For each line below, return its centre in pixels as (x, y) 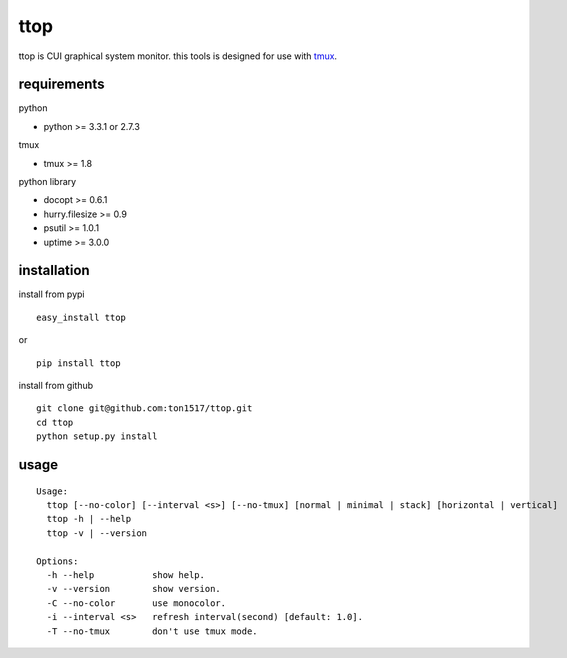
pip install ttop (78, 363)
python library (47, 182)
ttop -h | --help (89, 519)
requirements (61, 84)
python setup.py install (97, 436)
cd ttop (55, 422)
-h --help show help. (125, 574)
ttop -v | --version (97, 533)
